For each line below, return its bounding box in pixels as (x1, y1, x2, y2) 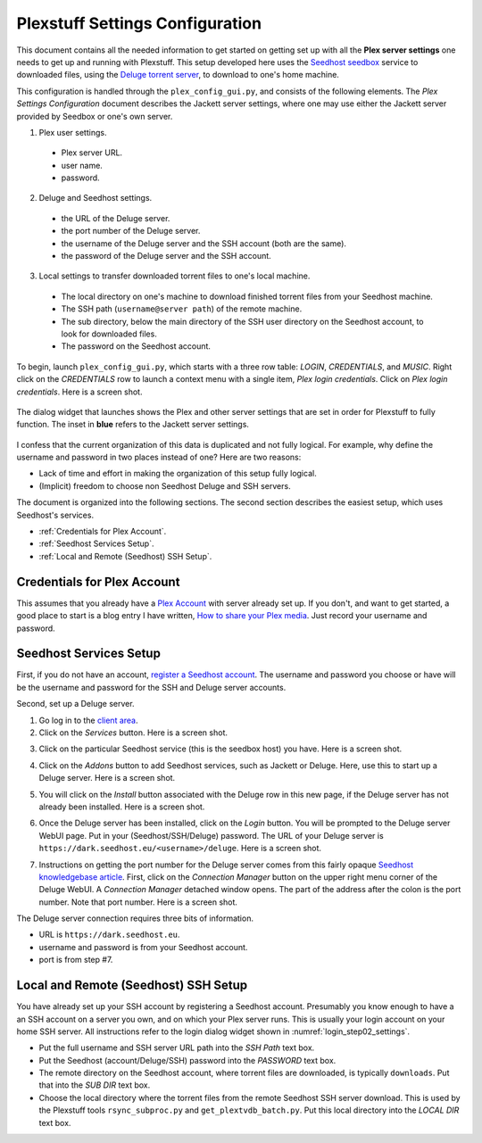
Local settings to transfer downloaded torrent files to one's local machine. (38, 270, 311, 281)
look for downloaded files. (61, 328, 158, 339)
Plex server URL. (61, 147, 123, 158)
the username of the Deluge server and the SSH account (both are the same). (61, 237, 347, 249)
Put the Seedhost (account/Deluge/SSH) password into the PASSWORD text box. (38, 1055, 337, 1065)
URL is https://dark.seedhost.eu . (38, 929, 180, 940)
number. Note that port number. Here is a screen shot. (38, 897, 238, 907)
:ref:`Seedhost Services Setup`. (38, 538, 154, 549)
